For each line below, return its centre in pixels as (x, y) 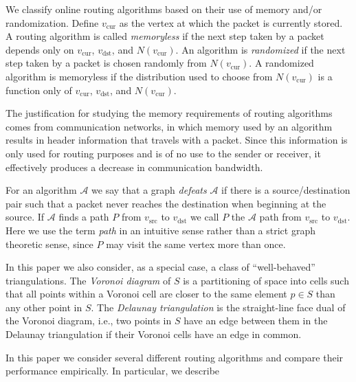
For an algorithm (41, 190)
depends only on (40, 49)
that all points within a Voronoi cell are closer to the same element (146, 294)
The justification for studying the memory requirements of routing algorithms (169, 113)
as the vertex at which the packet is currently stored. (231, 22)
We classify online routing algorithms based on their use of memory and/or (164, 9)
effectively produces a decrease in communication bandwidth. (134, 167)
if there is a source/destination (286, 190)
